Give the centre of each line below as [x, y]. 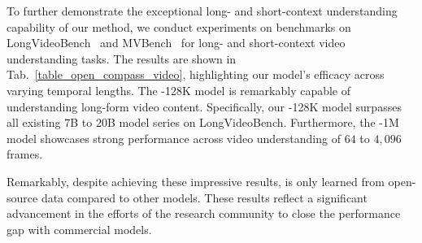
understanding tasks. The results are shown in [122, 58]
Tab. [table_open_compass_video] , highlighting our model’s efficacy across [196, 74]
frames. [25, 154]
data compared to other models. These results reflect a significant [204, 197]
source [22, 197]
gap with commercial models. [79, 229]
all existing [34, 122]
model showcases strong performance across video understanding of [174, 138]
